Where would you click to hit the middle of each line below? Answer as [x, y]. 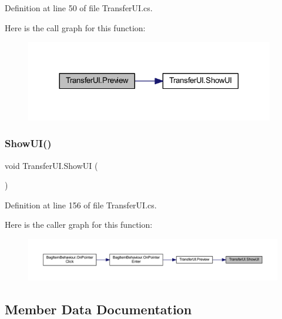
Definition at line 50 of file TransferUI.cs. [79, 8]
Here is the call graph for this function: [75, 27]
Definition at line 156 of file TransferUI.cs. [81, 205]
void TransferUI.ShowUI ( [51, 165]
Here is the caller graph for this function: [79, 225]
